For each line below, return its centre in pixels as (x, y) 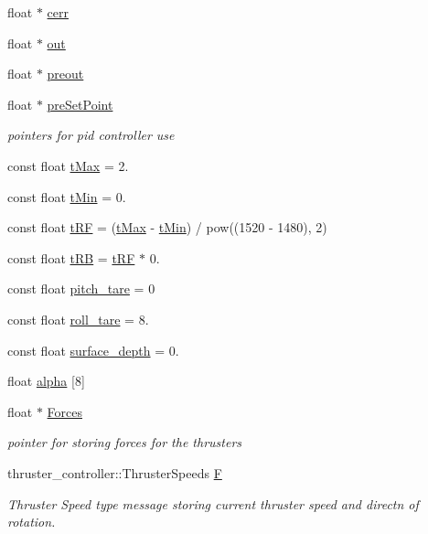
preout (65, 74)
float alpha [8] (46, 381)
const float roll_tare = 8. (78, 319)
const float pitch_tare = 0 (81, 288)
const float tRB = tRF (71, 257)
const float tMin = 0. (67, 196)
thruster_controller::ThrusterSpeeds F (115, 472)
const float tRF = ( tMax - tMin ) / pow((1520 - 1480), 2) (167, 227)
